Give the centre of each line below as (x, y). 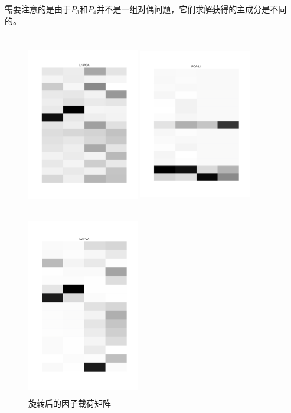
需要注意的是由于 (38, 9)
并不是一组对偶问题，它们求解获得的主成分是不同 (192, 9)
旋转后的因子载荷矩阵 (70, 403)
